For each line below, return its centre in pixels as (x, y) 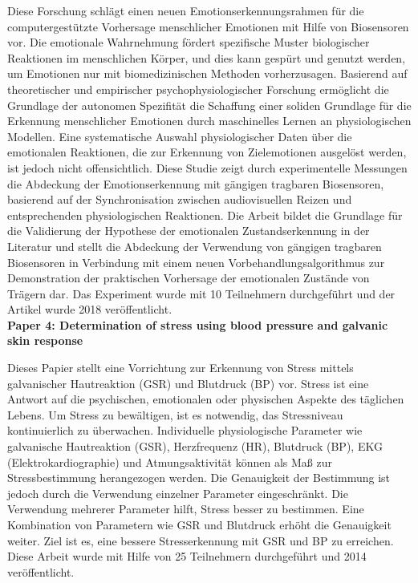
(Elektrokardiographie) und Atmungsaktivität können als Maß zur (170, 462)
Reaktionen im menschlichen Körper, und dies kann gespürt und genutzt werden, (207, 57)
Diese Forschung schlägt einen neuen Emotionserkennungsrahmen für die (186, 10)
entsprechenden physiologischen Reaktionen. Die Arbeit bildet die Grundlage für (205, 215)
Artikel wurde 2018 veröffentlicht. (90, 309)
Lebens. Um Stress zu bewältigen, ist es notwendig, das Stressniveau (175, 414)
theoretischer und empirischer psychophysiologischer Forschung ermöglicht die (198, 89)
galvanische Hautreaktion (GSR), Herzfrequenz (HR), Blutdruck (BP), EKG (195, 446)
